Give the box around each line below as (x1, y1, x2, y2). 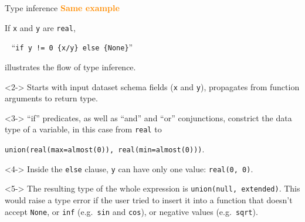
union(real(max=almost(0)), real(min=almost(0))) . (5, 143, 205, 155)
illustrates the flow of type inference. (5, 60, 136, 73)
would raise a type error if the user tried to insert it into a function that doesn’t (5, 193, 293, 206)
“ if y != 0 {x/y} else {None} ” (11, 41, 133, 53)
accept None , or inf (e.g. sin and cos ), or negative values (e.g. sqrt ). (5, 205, 258, 217)
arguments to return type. (5, 92, 98, 104)
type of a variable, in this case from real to (5, 123, 162, 135)
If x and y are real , (5, 21, 76, 33)
